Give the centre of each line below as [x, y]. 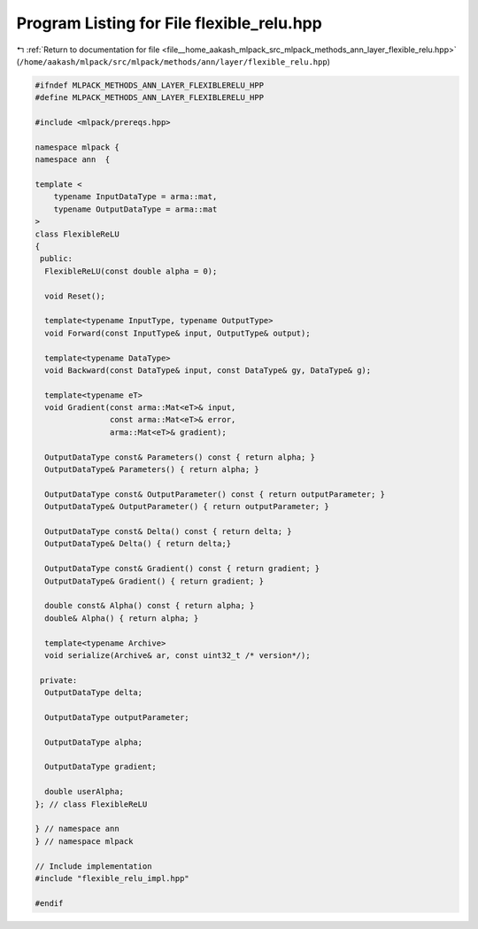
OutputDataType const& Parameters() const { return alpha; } [180, 457]
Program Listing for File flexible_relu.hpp [169, 23]
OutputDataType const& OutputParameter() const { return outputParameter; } [215, 494]
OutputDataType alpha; [94, 742]
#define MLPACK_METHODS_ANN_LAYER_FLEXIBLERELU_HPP [150, 98]
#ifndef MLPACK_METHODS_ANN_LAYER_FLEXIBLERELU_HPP [150, 85]
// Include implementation [93, 866]
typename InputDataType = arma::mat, [135, 197]
